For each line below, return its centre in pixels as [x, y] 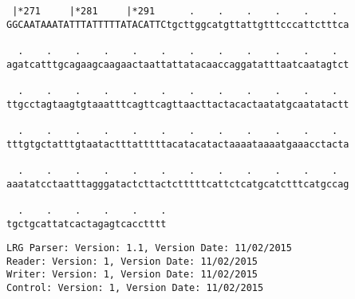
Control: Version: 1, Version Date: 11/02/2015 [135, 288]
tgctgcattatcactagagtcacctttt [87, 224]
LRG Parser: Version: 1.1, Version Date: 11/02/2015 [149, 248]
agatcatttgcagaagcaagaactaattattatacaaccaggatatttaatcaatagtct [178, 64]
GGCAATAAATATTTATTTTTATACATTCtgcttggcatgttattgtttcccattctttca [178, 24]
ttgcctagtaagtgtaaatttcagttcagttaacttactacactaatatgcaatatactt [178, 104]
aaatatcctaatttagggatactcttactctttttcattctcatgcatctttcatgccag [178, 184]
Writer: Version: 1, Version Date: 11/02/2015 [132, 275]
